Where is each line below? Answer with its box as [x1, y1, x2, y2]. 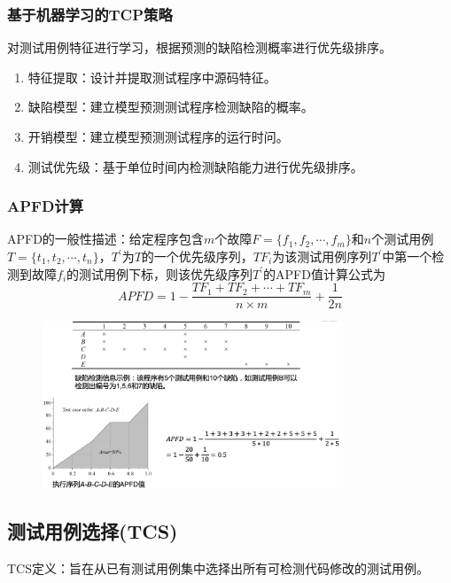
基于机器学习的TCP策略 [7, 3, 173, 25]
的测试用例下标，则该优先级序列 [66, 264, 253, 283]
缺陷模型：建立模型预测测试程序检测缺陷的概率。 [27, 97, 314, 116]
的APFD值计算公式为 [263, 264, 385, 283]
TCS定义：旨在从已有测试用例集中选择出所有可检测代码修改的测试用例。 [7, 558, 429, 577]
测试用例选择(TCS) [7, 517, 178, 544]
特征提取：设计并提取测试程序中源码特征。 [27, 67, 276, 86]
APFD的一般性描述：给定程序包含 [7, 229, 204, 248]
